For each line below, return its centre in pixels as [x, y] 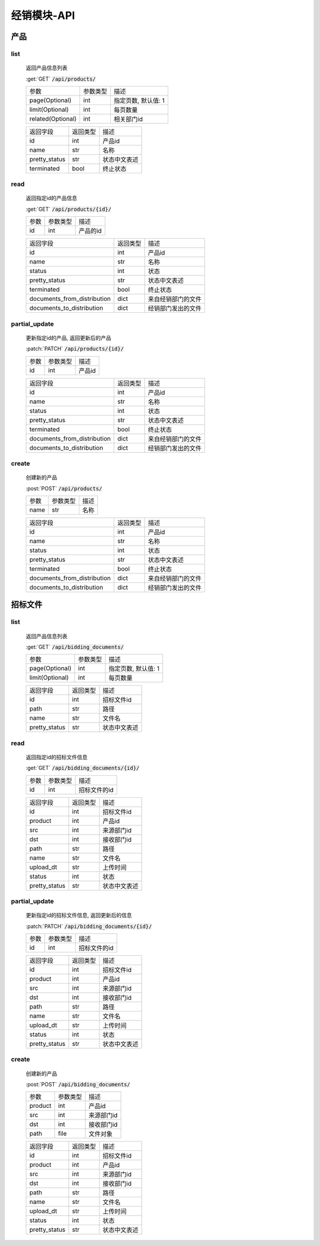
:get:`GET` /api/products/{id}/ [69, 209]
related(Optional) [53, 119]
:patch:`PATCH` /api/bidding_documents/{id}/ [89, 926]
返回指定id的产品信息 [51, 198]
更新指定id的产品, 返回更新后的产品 [68, 338]
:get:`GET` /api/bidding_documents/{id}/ [83, 768]
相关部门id [128, 119]
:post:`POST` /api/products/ [64, 488]
